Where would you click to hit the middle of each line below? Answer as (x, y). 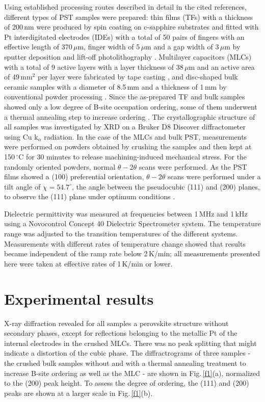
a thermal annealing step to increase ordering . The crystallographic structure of (130, 116)
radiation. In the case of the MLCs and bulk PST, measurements (145, 136)
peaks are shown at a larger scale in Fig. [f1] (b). (78, 393)
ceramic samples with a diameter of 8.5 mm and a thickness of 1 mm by (115, 86)
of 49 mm (18, 77)
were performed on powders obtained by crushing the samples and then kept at (128, 146)
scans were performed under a (214, 177)
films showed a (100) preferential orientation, (74, 177)
